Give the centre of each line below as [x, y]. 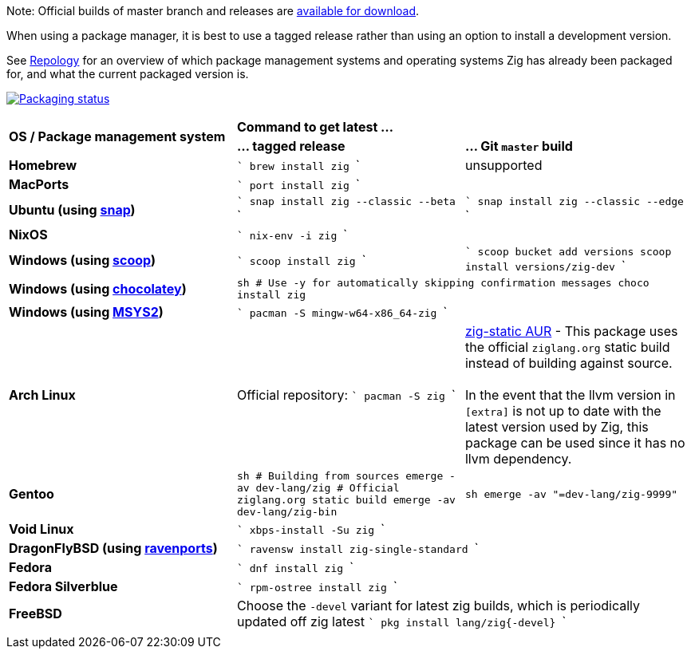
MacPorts [39, 184]
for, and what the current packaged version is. [128, 74]
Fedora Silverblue [63, 586]
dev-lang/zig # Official [328, 488]
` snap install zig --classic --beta [346, 201]
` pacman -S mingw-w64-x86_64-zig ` [342, 312]
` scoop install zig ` [301, 260]
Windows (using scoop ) [82, 260]
